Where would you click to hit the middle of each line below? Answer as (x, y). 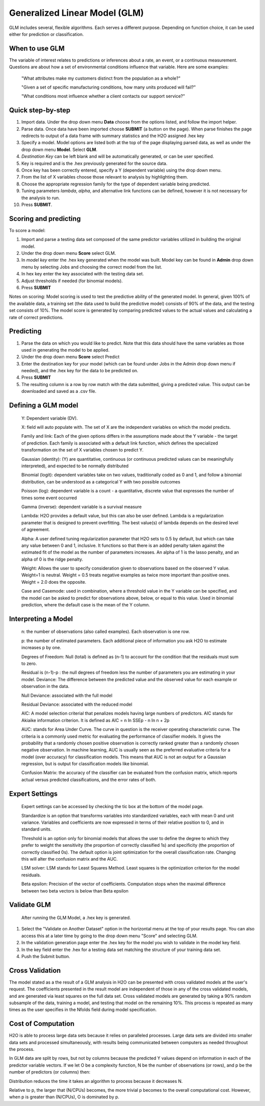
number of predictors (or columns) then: (50, 1072)
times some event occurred (49, 498)
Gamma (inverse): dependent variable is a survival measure (81, 507)
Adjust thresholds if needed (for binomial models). (72, 281)
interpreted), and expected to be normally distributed (75, 466)
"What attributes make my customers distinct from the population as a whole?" (101, 78)
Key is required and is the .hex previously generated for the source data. (94, 163)
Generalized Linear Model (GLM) (77, 13)
